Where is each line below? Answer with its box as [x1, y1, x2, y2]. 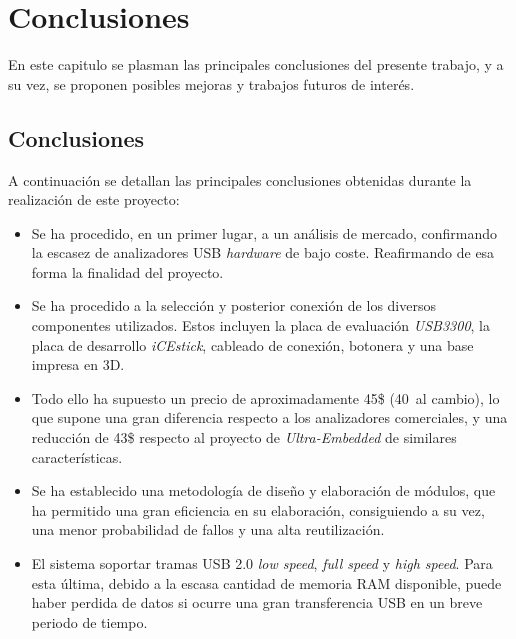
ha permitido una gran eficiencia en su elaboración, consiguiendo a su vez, [31, 499, 485, 520]
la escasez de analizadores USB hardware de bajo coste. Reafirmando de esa [31, 242, 495, 263]
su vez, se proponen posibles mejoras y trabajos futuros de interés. [8, 73, 415, 94]
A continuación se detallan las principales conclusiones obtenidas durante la [8, 169, 472, 190]
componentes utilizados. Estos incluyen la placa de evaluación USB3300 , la [31, 315, 490, 336]
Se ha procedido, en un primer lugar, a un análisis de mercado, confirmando [31, 222, 497, 243]
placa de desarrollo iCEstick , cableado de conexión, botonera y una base [31, 334, 474, 355]
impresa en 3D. [31, 354, 125, 375]
